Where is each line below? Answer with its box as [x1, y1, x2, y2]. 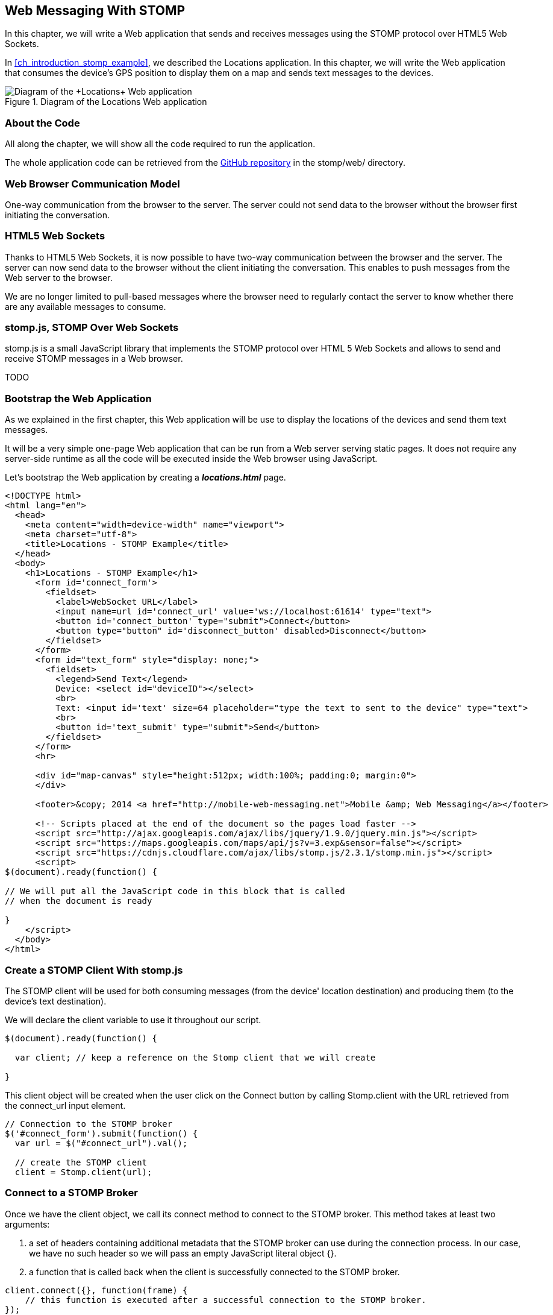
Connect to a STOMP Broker [5, 1187, 138, 1199]
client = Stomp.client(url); [14, 1167, 152, 1177]
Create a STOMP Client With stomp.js [5, 963, 183, 976]
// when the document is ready [5, 896, 152, 906]
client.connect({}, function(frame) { [5, 1285, 188, 1295]
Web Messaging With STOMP [5, 3, 186, 18]
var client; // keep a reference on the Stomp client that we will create [14, 1052, 376, 1062]
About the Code [5, 116, 80, 129]
